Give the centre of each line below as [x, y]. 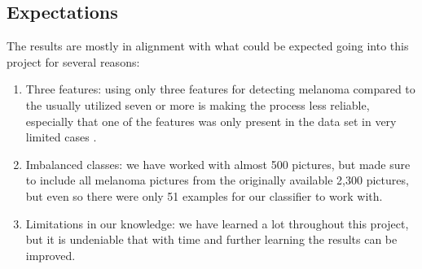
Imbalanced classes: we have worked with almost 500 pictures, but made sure [218, 164]
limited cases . [61, 137]
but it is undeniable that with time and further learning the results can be [211, 239]
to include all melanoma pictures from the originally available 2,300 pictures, [217, 180]
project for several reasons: [73, 61]
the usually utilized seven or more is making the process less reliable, [198, 104]
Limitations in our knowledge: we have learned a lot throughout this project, [217, 223]
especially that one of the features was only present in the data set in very [211, 121]
